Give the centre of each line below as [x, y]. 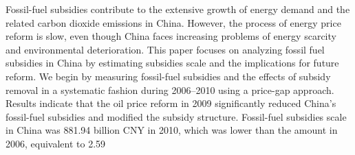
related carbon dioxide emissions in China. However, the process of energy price [173, 22]
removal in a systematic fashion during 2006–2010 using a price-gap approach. [170, 90]
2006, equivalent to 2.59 [56, 143]
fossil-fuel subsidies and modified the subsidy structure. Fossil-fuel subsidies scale [176, 116]
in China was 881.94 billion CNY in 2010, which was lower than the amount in [172, 130]
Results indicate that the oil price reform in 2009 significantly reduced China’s [171, 103]
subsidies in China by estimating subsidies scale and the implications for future [172, 63]
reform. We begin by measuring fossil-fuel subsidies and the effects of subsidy [168, 76]
